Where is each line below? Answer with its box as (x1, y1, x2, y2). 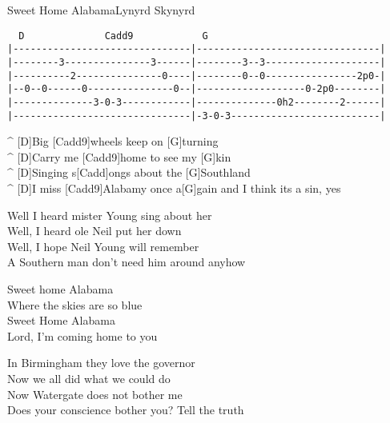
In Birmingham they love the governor (7, 354, 195, 371)
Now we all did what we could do (7, 369, 171, 386)
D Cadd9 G (18, 30, 208, 42)
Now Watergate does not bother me (7, 385, 183, 402)
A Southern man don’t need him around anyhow (7, 253, 246, 270)
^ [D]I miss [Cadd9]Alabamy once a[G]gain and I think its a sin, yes (7, 179, 341, 196)
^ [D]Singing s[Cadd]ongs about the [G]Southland (7, 164, 251, 181)
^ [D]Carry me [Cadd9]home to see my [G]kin (7, 148, 231, 165)
